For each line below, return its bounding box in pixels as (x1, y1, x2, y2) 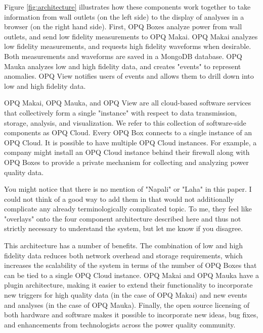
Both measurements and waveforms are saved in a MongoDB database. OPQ (4, 50, 242, 61)
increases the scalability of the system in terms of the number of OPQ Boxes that (4, 260, 257, 270)
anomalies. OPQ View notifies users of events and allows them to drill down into (4, 71, 254, 81)
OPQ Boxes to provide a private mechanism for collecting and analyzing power (4, 156, 249, 167)
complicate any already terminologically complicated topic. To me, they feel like (4, 203, 252, 214)
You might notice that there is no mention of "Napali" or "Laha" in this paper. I (4, 184, 252, 194)
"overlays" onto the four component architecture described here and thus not (4, 213, 241, 224)
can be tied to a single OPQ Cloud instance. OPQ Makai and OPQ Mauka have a (4, 269, 259, 280)
